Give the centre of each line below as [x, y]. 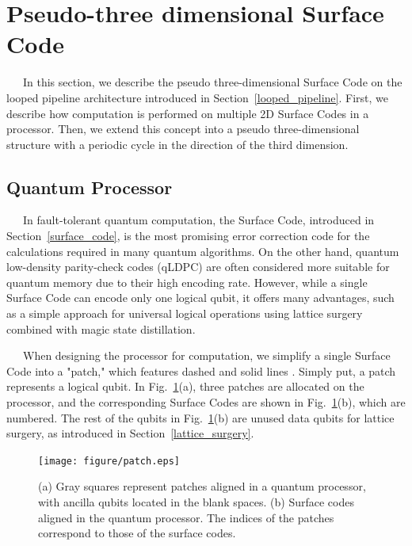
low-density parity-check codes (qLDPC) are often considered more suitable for [198, 267]
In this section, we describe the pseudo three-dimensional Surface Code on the [212, 82]
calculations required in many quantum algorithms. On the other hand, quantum [203, 251]
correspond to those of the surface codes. [137, 533]
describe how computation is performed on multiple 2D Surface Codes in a [188, 113]
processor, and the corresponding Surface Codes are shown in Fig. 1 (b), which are [206, 402]
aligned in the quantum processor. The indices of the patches [186, 517]
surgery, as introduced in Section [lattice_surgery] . [130, 433]
